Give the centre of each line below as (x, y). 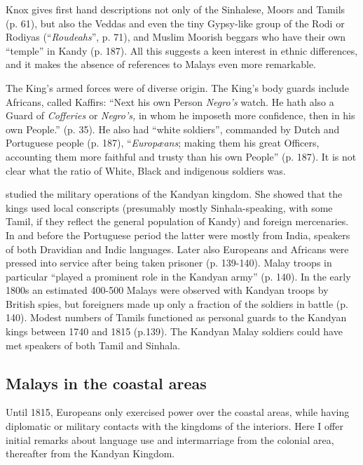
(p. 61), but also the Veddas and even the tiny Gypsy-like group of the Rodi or (175, 23)
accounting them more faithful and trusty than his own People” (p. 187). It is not (181, 156)
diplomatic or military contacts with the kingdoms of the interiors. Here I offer (174, 426)
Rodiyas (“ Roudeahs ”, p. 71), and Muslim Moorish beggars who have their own (176, 37)
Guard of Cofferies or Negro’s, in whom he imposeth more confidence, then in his (180, 115)
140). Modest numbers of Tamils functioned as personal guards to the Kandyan (176, 317)
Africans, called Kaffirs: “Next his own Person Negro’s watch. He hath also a (170, 101)
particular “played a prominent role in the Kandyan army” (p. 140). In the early (178, 276)
